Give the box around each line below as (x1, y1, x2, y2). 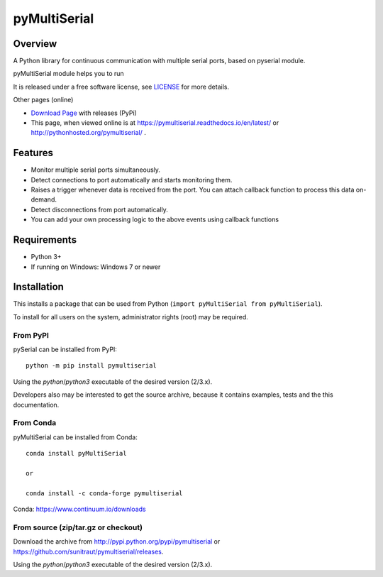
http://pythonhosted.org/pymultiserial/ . (30, 128, 147, 137)
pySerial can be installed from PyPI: (13, 345, 117, 353)
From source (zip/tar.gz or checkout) (13, 522, 143, 532)
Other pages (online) (13, 96, 74, 104)
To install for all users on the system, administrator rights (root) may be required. (13, 312, 248, 321)
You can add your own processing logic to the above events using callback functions (30, 215, 279, 224)
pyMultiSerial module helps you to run (13, 70, 124, 78)
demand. (30, 195, 57, 204)
